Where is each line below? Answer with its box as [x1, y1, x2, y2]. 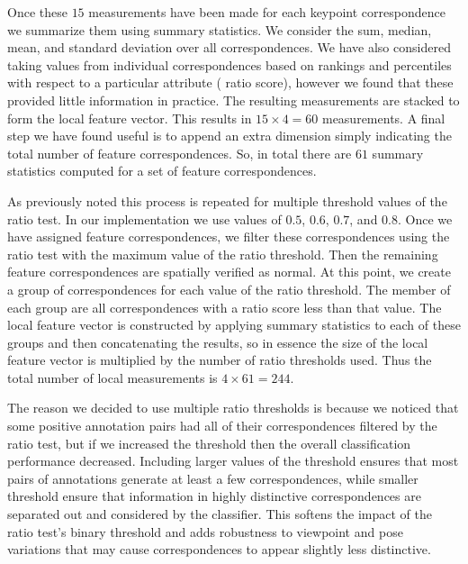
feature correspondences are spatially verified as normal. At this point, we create [7, 262, 451, 281]
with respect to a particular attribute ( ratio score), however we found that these [7, 73, 454, 92]
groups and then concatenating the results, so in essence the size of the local [7, 332, 428, 351]
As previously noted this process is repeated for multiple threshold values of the [7, 191, 447, 210]
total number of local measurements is [7, 368, 218, 387]
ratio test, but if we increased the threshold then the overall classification [7, 433, 411, 452]
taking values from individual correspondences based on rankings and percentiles [7, 55, 452, 74]
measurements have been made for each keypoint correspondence [88, 3, 445, 21]
